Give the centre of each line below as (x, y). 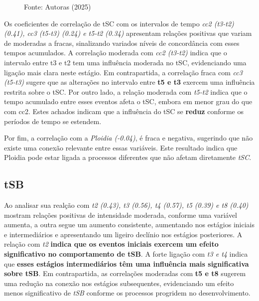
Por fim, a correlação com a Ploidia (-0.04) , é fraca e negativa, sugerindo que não (129, 138)
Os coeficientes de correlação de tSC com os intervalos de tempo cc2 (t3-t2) (119, 23)
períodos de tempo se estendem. (53, 121)
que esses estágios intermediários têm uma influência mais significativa (127, 263)
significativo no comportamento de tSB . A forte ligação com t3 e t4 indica (126, 254)
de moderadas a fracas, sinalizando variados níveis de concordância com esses (122, 43)
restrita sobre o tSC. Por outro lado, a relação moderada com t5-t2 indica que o (126, 91)
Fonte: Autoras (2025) (58, 6)
